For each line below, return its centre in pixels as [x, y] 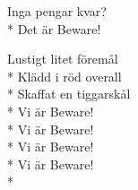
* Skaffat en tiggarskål [69, 94]
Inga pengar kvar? [57, 11]
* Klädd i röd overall [65, 76]
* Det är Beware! [54, 28]
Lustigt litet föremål [63, 59]
